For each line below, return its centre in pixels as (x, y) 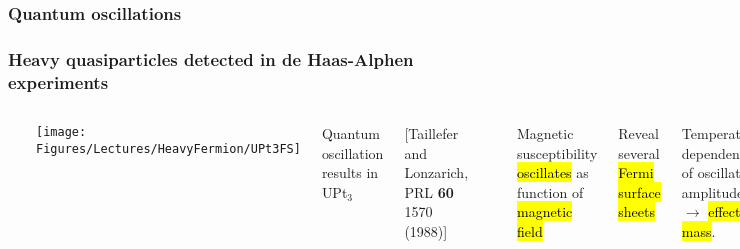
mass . (698, 230)
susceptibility (557, 152)
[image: (61, 131)
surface (639, 191)
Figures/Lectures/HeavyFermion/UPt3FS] (168, 148)
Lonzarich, (436, 172)
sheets (637, 211)
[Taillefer (431, 132)
